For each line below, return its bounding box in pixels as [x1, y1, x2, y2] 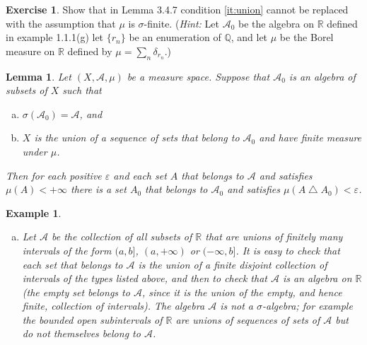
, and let [231, 30, 268, 45]
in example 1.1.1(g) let [6, 30, 104, 45]
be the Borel [279, 30, 334, 45]
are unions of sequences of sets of [175, 312, 320, 327]
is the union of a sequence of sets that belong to [34, 130, 240, 145]
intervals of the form [22, 242, 112, 257]
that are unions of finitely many [205, 229, 343, 244]
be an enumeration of [129, 30, 221, 45]
